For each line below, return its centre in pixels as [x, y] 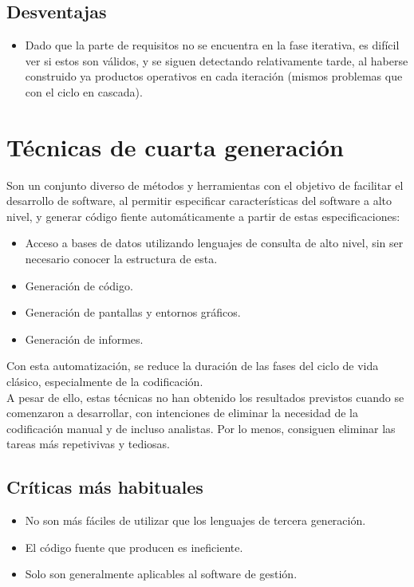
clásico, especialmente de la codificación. [105, 382]
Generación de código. [79, 285]
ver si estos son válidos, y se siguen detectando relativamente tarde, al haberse [217, 60]
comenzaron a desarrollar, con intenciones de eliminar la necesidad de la [183, 413]
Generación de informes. [84, 339]
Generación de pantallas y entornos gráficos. [133, 312]
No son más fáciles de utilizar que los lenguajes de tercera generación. [195, 520]
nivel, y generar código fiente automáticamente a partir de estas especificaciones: [203, 216]
